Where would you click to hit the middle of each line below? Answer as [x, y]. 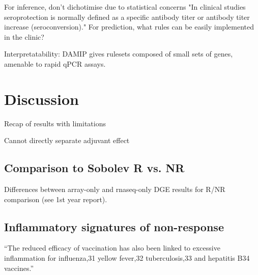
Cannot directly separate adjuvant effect [67, 140]
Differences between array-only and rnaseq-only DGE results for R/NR [115, 189]
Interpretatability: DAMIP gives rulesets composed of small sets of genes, [119, 54]
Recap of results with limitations [55, 123]
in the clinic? [24, 36]
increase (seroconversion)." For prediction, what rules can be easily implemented [129, 27]
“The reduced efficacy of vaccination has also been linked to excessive [112, 248]
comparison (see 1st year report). [56, 199]
